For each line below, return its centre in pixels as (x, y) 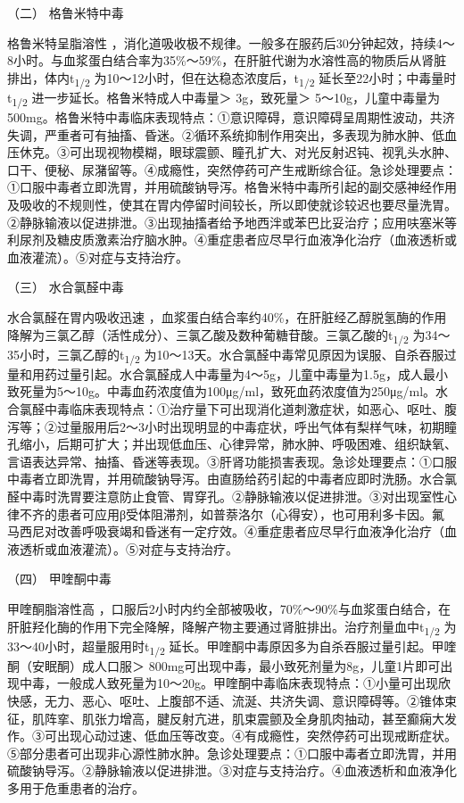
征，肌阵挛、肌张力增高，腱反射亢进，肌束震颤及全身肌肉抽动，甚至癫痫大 (226, 718)
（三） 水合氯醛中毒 (66, 287)
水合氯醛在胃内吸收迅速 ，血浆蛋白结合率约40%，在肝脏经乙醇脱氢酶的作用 (227, 316)
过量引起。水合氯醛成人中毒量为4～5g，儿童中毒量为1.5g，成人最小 (252, 373)
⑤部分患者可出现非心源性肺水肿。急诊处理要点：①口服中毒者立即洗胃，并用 (232, 753)
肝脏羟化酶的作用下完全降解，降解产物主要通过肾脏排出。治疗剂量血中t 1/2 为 (232, 627)
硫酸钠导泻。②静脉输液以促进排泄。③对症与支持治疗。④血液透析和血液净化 (232, 770)
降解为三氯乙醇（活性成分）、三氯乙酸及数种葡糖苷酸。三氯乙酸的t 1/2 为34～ (229, 335)
